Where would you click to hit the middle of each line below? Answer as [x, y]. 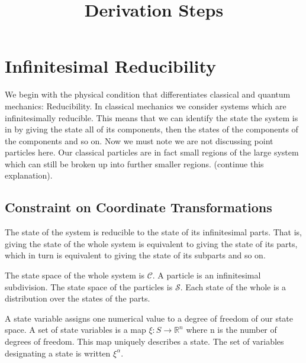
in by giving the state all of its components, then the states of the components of [152, 129]
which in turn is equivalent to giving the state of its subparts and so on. [135, 255]
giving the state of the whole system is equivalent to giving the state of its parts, [151, 243]
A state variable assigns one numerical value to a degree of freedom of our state [149, 318]
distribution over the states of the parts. [78, 298]
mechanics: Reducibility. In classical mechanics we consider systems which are [146, 106]
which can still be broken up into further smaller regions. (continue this [134, 163]
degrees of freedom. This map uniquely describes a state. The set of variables [144, 341]
